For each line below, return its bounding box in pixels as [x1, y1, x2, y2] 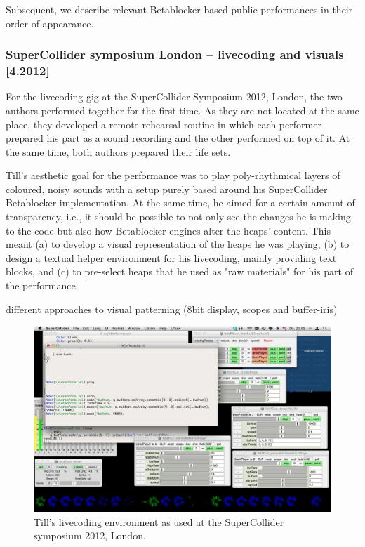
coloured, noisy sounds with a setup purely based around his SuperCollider [6, 181, 328, 196]
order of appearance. [6, 15, 94, 30]
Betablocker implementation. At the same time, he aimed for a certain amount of [6, 195, 355, 210]
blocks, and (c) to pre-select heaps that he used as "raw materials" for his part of [6, 264, 353, 279]
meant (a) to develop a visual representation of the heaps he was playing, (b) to [6, 237, 350, 251]
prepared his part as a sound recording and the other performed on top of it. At [6, 131, 350, 145]
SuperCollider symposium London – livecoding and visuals [6, 46, 344, 63]
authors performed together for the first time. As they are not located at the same [6, 103, 359, 117]
